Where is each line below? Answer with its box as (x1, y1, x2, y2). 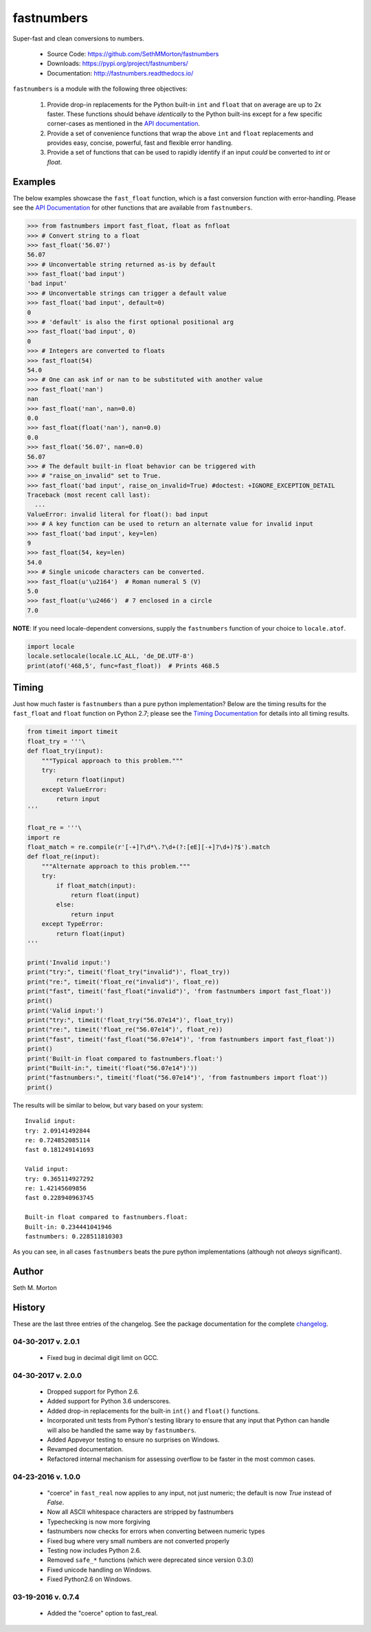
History (12, 1302, 46, 1313)
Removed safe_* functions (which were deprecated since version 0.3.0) (47, 1556, 254, 1564)
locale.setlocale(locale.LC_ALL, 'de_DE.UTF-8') (27, 653, 194, 660)
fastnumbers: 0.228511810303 (25, 1232, 123, 1240)
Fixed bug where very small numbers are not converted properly (47, 1537, 230, 1545)
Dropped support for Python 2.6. (47, 1387, 139, 1396)
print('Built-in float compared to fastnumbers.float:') (27, 1054, 223, 1063)
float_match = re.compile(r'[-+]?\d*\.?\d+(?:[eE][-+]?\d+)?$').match (27, 843, 271, 851)
